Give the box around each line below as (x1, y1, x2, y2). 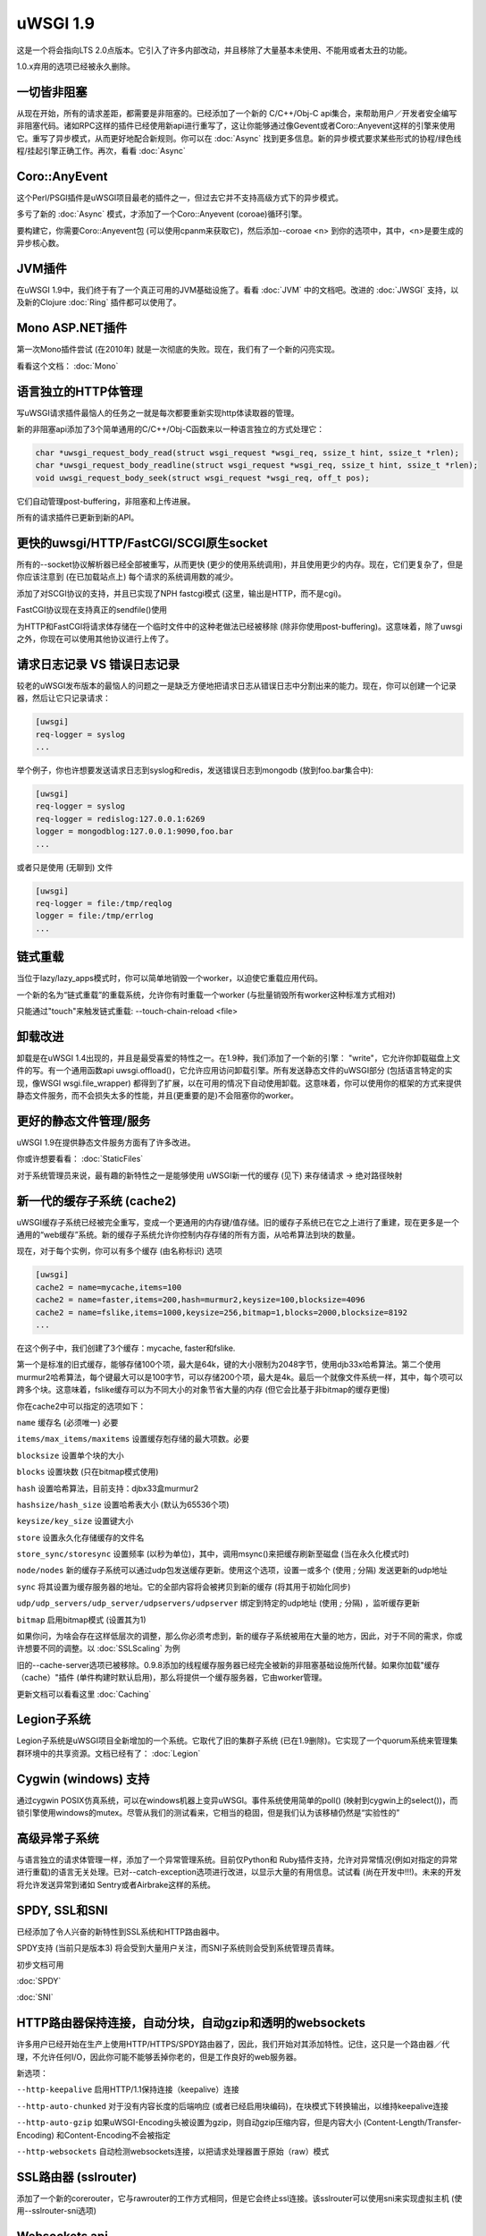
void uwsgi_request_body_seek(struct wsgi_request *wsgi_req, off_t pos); (35, 472, 371, 483)
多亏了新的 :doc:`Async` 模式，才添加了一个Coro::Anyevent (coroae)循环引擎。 (16, 208, 307, 219)
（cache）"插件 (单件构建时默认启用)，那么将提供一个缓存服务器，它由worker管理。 (16, 1673, 327, 1683)
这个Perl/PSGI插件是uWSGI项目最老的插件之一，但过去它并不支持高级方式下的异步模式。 (16, 192, 344, 203)
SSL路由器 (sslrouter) (16, 2169, 138, 2184)
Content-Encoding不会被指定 (63, 2130, 172, 2140)
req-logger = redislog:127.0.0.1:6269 (35, 814, 205, 824)
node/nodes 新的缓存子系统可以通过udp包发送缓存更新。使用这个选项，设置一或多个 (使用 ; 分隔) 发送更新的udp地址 (16, 1565, 448, 1576)
